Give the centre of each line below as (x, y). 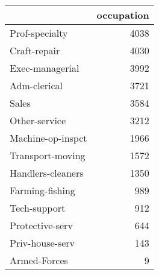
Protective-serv (41, 225)
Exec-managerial (45, 68)
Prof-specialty (39, 33)
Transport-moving (48, 155)
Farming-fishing (42, 190)
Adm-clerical (36, 85)
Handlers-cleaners (47, 173)
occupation (123, 15)
